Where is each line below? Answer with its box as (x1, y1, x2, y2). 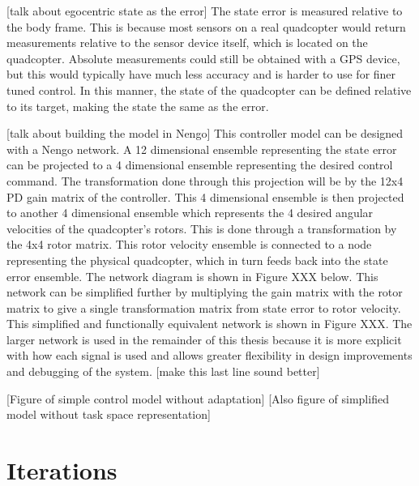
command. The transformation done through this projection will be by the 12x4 (6, 172, 404, 189)
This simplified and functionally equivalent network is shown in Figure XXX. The (6, 315, 413, 332)
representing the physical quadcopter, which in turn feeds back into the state (6, 251, 388, 268)
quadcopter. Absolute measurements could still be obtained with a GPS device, (6, 49, 400, 66)
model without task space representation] (6, 406, 211, 423)
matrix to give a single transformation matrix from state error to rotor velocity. (6, 299, 401, 316)
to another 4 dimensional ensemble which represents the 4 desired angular (6, 204, 374, 221)
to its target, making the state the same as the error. (6, 97, 269, 114)
